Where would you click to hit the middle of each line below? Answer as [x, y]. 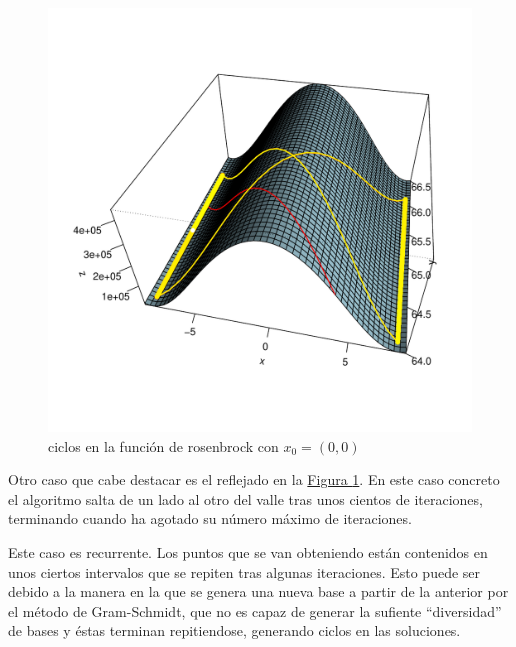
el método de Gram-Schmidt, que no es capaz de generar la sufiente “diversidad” [255, 610]
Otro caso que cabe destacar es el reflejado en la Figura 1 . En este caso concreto [254, 479]
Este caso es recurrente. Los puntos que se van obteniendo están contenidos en [248, 551]
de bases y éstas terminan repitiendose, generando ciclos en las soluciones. [234, 630]
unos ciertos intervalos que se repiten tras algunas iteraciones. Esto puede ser [244, 571]
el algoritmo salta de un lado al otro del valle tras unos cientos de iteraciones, [245, 498]
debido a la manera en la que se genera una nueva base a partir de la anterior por [258, 591]
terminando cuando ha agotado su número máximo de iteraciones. [210, 518]
